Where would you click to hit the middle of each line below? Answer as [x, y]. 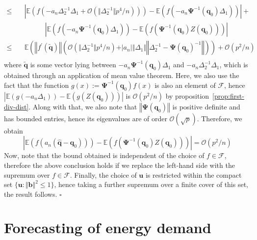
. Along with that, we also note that [83, 106]
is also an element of [185, 85]
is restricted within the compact [193, 174]
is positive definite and [206, 106]
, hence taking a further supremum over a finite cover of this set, [151, 184]
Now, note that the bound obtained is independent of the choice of [104, 155]
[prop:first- [228, 95]
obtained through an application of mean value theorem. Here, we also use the [122, 75]
